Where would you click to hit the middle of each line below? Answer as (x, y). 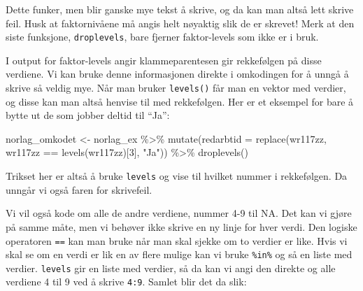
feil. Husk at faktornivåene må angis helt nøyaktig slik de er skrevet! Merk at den (180, 23)
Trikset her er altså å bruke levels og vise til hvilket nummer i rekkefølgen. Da (177, 176)
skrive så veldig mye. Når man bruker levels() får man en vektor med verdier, (176, 88)
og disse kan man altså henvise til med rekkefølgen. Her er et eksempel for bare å (180, 101)
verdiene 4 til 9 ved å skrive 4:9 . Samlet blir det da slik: (126, 282)
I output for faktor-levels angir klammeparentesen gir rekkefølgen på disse (164, 60)
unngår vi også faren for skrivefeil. (79, 189)
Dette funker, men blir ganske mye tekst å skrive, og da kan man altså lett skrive (180, 9)
